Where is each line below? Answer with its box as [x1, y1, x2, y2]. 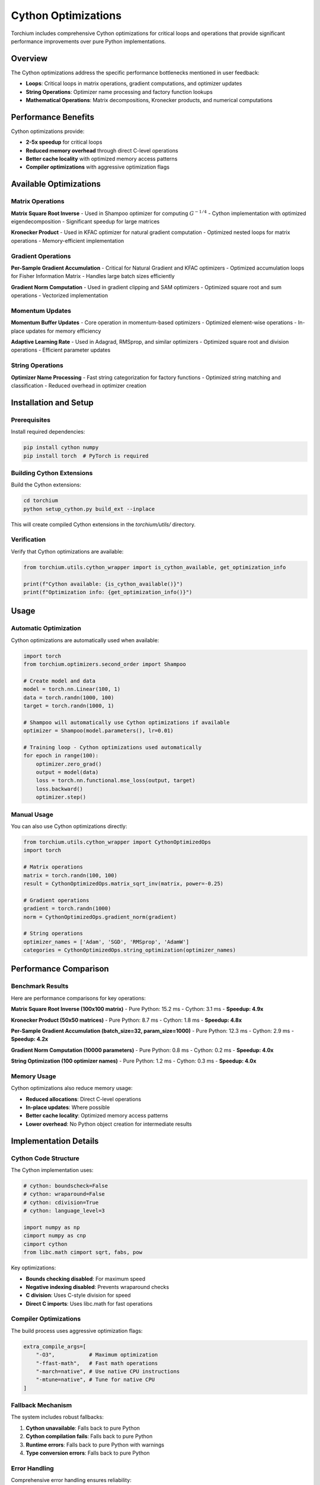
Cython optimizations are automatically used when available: [11, 636, 159, 644]
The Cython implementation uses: [11, 1167, 94, 1174]
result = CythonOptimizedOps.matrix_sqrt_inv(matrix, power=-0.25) [23, 880, 224, 887]
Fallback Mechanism [11, 1401, 72, 1410]
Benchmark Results [11, 982, 69, 990]
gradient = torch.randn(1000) [23, 905, 111, 912]
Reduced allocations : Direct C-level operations [25, 1095, 142, 1102]
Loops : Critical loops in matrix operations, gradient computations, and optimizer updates [25, 80, 242, 87]
